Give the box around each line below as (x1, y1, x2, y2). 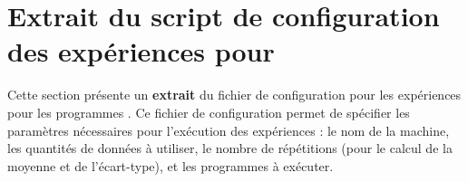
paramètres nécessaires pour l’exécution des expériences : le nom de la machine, (7, 120, 450, 139)
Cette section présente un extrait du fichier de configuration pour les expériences (7, 85, 462, 104)
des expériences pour (7, 33, 275, 70)
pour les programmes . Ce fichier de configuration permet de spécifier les (7, 102, 410, 121)
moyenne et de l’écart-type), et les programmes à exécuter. (7, 156, 334, 175)
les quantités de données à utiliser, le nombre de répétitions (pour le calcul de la (7, 139, 453, 158)
